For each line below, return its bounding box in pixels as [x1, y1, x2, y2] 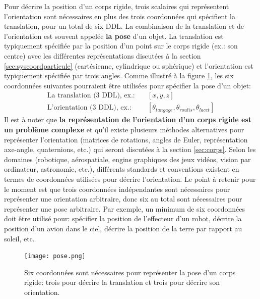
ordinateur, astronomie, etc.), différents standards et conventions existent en [4, 164, 239, 174]
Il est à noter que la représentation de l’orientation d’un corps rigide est [4, 114, 252, 125]
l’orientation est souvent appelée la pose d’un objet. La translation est [4, 30, 224, 41]
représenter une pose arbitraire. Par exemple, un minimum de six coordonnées [4, 203, 245, 214]
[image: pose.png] [24, 253, 86, 260]
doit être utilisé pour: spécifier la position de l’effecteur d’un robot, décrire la [4, 213, 242, 224]
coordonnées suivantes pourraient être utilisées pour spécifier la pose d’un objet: [4, 80, 251, 90]
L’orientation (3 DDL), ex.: [47, 104, 132, 112]
